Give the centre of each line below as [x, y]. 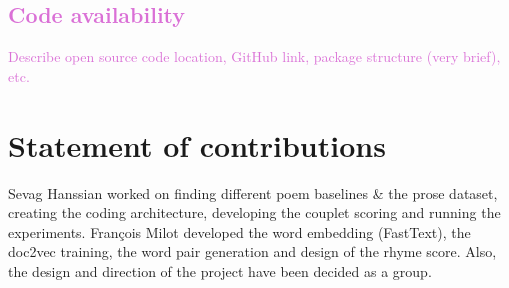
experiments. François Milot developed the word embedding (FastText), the [239, 231]
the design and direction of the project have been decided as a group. [220, 270]
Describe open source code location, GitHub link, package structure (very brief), [254, 56]
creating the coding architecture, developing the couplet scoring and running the [254, 212]
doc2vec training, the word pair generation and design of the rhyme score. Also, [252, 251]
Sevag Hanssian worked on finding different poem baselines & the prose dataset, [253, 192]
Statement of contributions [197, 144]
